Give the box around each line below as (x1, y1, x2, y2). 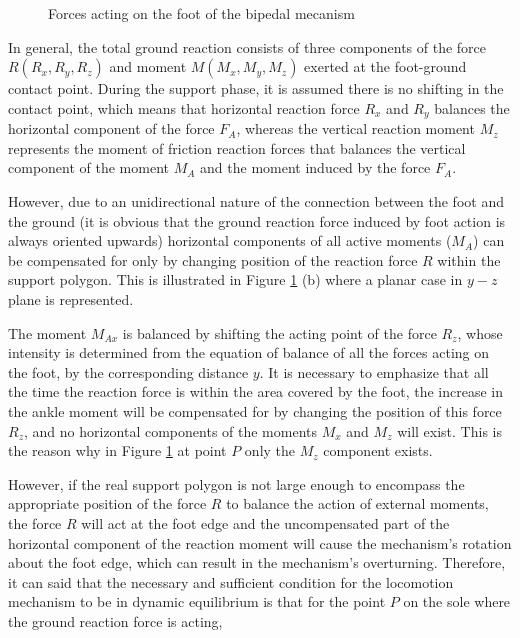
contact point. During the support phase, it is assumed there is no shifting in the (8, 78, 504, 99)
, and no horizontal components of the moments (23, 420, 318, 441)
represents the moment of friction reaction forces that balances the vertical (8, 137, 466, 158)
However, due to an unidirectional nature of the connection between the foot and (8, 191, 504, 212)
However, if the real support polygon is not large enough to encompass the (8, 473, 465, 494)
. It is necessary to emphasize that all (259, 361, 489, 382)
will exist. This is (397, 420, 502, 441)
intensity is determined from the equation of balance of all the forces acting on (8, 342, 490, 363)
